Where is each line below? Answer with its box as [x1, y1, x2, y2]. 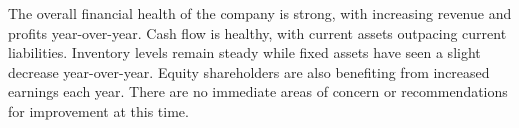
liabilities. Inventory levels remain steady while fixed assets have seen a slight [8, 42, 481, 63]
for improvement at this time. [8, 100, 189, 121]
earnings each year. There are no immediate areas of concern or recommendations [8, 81, 508, 102]
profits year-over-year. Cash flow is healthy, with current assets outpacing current [8, 22, 507, 43]
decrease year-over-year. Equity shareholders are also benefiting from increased [8, 61, 490, 82]
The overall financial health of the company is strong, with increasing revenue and [8, 3, 512, 23]
